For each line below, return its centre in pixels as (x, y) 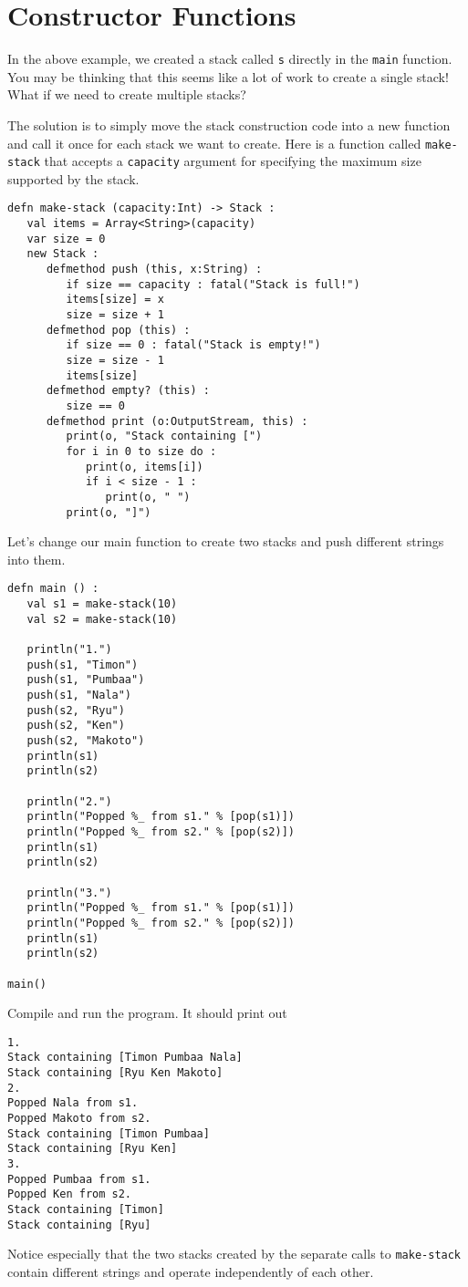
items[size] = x (115, 300)
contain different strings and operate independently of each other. (191, 1271)
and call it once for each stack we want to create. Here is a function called (214, 143)
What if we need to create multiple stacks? (127, 94)
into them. (36, 559)
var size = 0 (66, 239)
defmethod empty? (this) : (128, 391)
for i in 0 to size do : (141, 451)
